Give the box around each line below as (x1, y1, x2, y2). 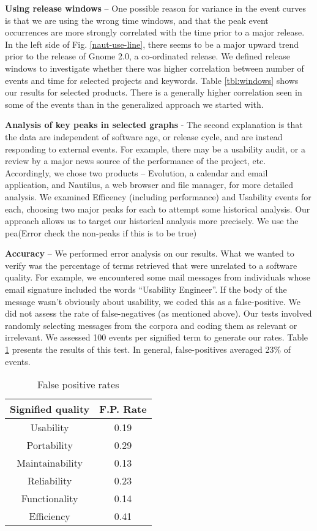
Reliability (28, 473, 72, 488)
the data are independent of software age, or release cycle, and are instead (5, 130, 283, 143)
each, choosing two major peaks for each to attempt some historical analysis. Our (5, 202, 310, 215)
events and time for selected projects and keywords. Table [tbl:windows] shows (5, 73, 299, 86)
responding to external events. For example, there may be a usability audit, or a (5, 142, 306, 155)
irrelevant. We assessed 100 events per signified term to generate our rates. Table (5, 331, 308, 344)
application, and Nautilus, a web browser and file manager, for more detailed (5, 178, 293, 191)
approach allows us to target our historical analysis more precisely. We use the (5, 214, 299, 227)
